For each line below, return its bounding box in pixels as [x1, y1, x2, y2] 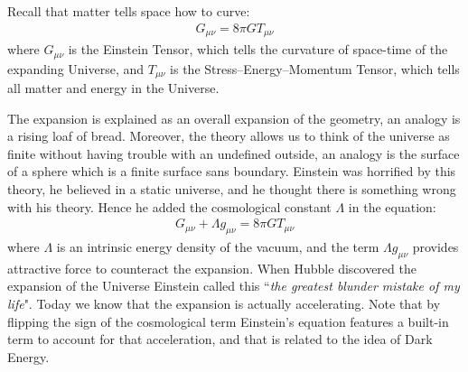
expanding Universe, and [7, 59, 145, 78]
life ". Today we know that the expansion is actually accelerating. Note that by [7, 293, 441, 312]
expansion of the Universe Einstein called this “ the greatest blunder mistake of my [7, 276, 460, 295]
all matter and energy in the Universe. [7, 78, 220, 97]
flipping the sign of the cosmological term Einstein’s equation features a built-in [7, 312, 449, 330]
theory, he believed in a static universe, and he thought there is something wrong [7, 179, 456, 198]
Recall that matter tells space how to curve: [7, 2, 250, 20]
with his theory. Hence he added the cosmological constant [7, 197, 332, 216]
